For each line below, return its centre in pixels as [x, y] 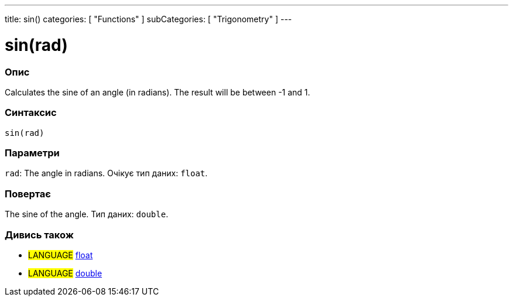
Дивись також [39, 235]
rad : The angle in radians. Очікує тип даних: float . [106, 173]
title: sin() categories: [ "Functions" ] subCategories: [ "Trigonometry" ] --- [148, 19]
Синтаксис [31, 113]
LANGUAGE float [61, 255]
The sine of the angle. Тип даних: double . [87, 214]
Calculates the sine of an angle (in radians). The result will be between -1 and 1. [158, 92]
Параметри [32, 153]
